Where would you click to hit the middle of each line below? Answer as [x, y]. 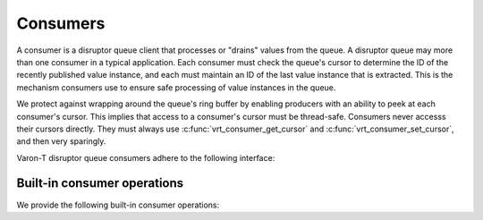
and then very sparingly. [61, 141]
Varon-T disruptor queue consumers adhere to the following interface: [146, 157]
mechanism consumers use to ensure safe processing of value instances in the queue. [176, 87]
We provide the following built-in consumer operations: [118, 205]
